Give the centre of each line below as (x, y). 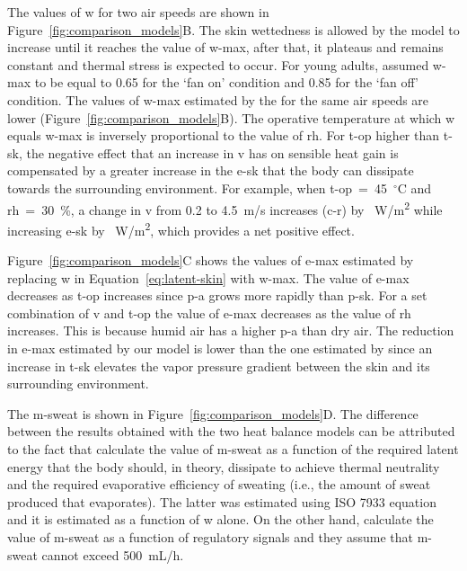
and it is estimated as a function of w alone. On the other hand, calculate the (220, 519)
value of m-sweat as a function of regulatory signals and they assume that (211, 536)
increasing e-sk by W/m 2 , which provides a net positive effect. (181, 228)
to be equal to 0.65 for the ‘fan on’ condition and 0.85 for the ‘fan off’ (226, 82)
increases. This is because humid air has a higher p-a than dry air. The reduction (231, 330)
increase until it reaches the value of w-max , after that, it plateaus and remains (225, 47)
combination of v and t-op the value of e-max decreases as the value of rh (209, 312)
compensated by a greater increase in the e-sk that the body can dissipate (211, 170)
